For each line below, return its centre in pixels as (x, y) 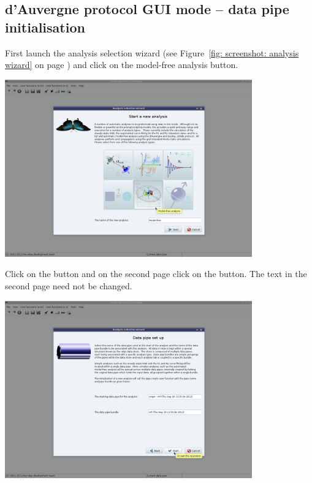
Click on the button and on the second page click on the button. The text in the (156, 274)
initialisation (45, 27)
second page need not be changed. (69, 285)
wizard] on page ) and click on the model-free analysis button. (122, 65)
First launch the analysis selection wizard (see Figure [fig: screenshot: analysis (152, 52)
